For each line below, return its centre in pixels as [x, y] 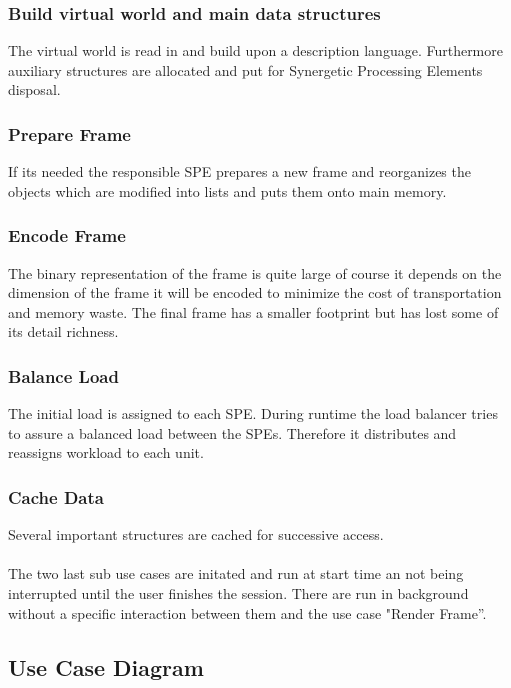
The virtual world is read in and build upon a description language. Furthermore [255, 50]
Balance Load [63, 375]
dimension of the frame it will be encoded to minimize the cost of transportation [255, 292]
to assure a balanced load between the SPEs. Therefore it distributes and [232, 432]
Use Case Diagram [106, 666]
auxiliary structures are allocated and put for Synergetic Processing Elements [245, 69]
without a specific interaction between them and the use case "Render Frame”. [247, 612]
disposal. [34, 89]
